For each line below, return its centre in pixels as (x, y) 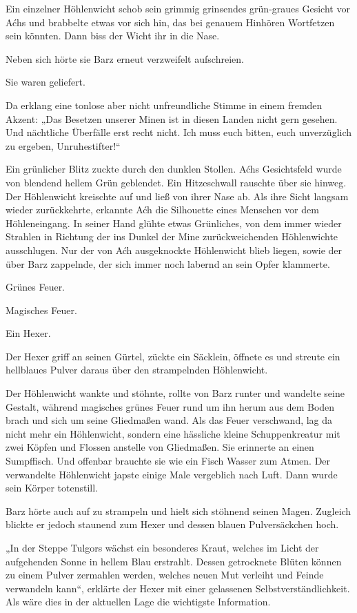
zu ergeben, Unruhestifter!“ (63, 145)
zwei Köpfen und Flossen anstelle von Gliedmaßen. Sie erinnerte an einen (160, 447)
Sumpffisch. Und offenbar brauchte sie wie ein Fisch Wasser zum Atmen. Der (168, 461)
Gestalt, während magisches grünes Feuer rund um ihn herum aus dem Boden (170, 406)
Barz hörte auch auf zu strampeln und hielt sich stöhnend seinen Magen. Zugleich (178, 510)
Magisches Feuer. (41, 310)
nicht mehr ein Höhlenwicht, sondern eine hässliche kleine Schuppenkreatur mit (173, 433)
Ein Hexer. (28, 333)
